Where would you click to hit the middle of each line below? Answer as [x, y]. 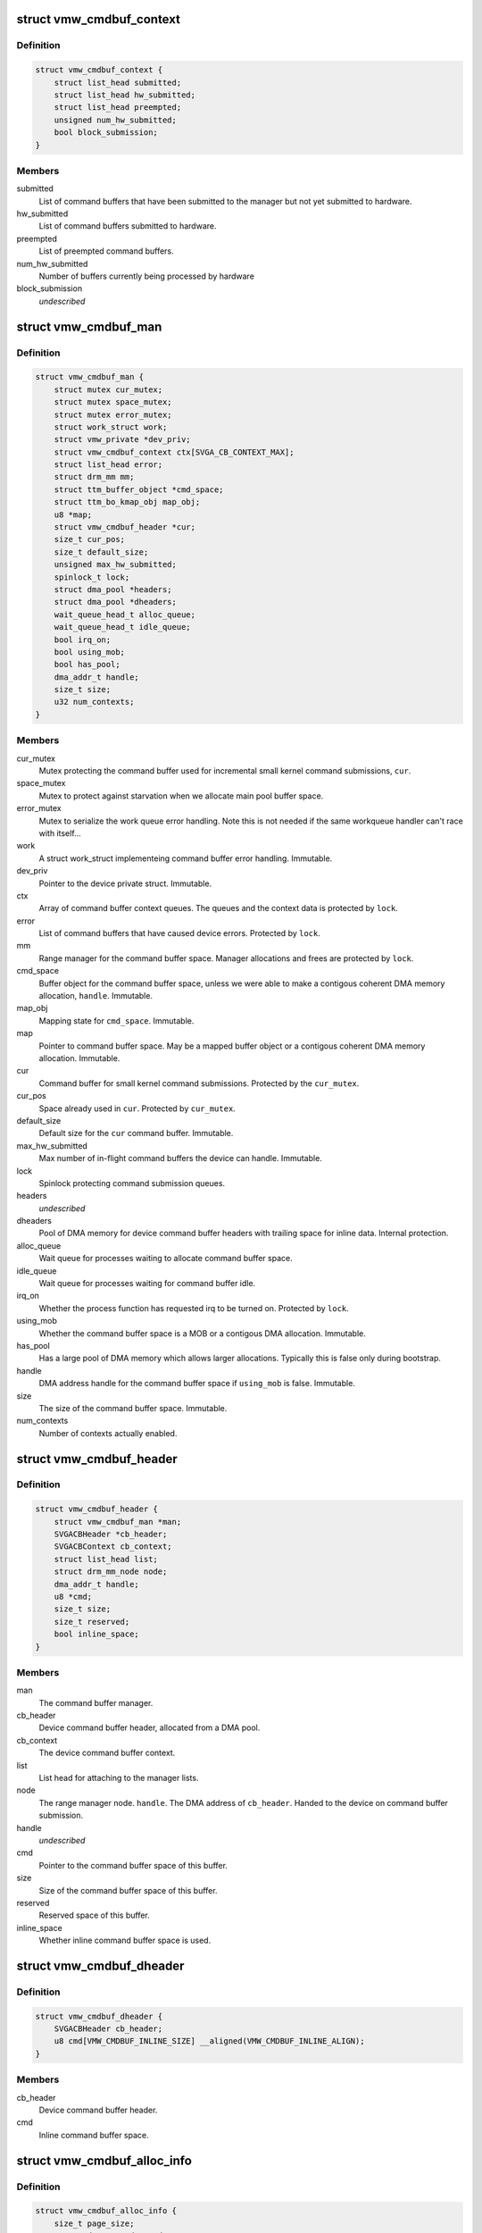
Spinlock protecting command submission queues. [132, 1183]
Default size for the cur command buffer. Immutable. [136, 1133]
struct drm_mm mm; [94, 477]
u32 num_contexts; [94, 702]
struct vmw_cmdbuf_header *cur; [125, 527]
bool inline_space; [97, 1634]
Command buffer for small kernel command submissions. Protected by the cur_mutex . [199, 1083]
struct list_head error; [108, 465]
